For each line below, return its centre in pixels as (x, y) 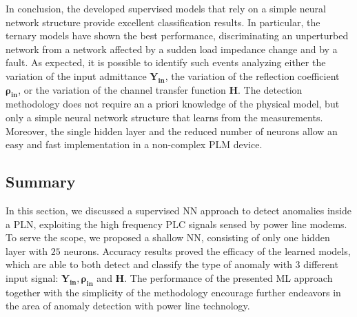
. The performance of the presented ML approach (228, 277)
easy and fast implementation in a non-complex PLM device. (134, 144)
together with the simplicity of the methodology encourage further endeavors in (173, 292)
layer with (27, 250)
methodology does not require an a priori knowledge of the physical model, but (173, 104)
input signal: (32, 277)
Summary (41, 182)
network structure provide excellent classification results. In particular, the (163, 22)
